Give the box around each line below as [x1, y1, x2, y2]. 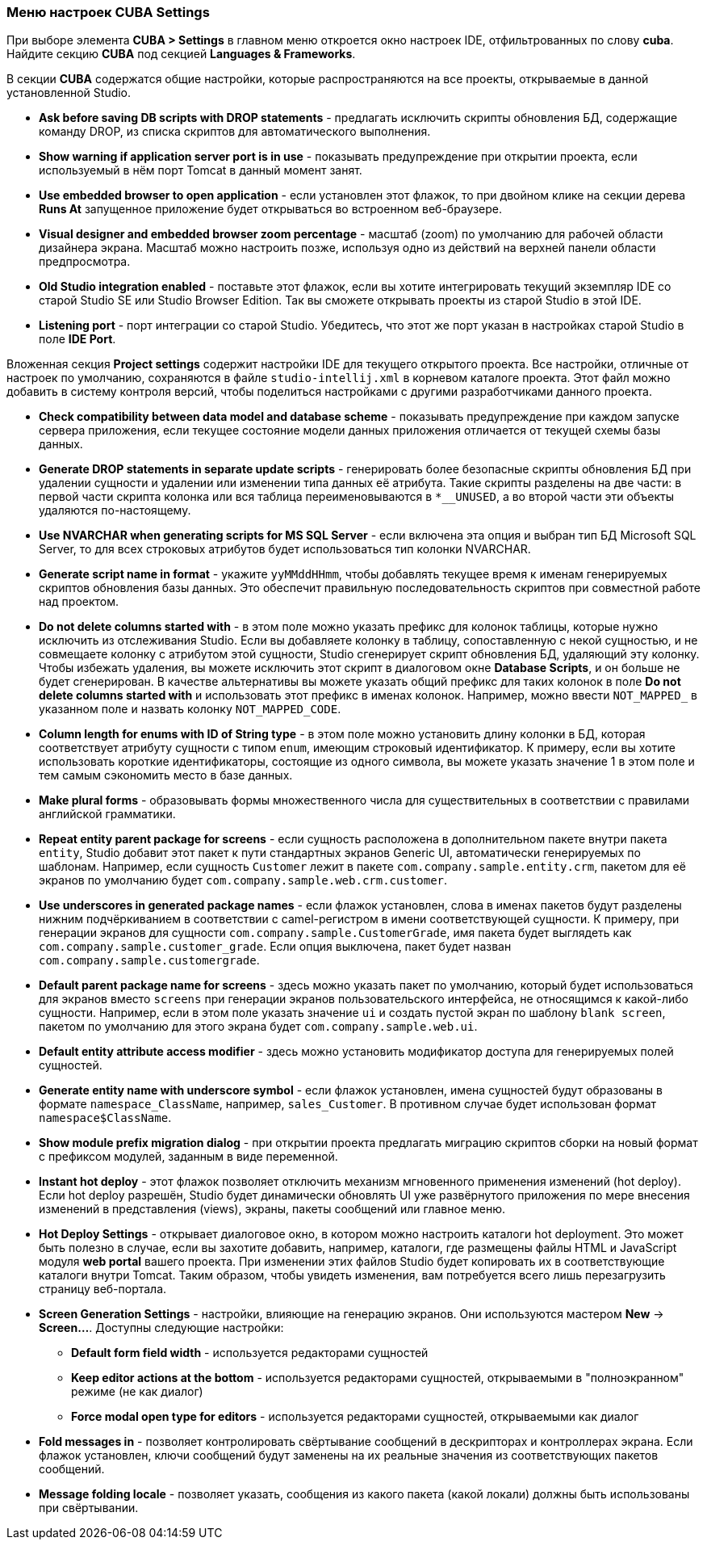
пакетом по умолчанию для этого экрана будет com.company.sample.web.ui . [39, 1019, 478, 1034]
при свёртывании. [39, 1501, 139, 1515]
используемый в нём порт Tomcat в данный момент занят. [39, 163, 362, 178]
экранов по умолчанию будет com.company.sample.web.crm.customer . [39, 873, 448, 888]
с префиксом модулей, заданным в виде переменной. [39, 1149, 338, 1164]
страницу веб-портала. [39, 1282, 167, 1296]
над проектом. [39, 594, 119, 609]
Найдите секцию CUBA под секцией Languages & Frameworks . [6, 47, 356, 61]
